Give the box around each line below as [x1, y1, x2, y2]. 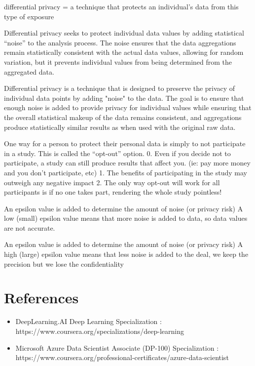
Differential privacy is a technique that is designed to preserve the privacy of [4, 83, 235, 93]
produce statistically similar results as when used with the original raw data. [4, 122, 236, 132]
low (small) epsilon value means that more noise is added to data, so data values [4, 213, 248, 223]
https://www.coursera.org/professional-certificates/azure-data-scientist [15, 352, 229, 363]
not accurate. [15, 222, 55, 233]
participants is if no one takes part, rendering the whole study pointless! [4, 187, 222, 197]
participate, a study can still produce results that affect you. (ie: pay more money [4, 158, 251, 168]
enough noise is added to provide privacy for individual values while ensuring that [4, 102, 252, 113]
